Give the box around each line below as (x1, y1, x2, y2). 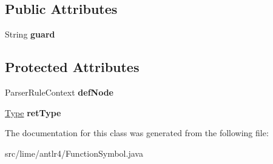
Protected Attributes (5, 57, 140, 76)
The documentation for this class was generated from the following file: (5, 126, 269, 139)
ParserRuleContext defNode (5, 86, 113, 98)
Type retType (5, 106, 61, 119)
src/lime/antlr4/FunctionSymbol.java (5, 146, 143, 159)
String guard (5, 28, 55, 41)
